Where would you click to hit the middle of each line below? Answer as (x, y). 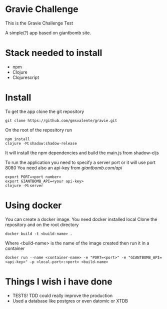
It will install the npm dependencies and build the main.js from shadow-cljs (82, 152)
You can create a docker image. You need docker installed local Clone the (81, 219)
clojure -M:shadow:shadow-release (41, 143)
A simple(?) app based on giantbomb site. (48, 32)
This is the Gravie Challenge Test (39, 23)
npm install (17, 139)
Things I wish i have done (59, 281)
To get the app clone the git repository (45, 111)
